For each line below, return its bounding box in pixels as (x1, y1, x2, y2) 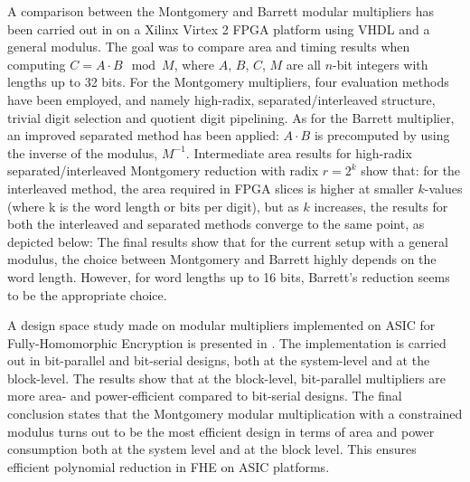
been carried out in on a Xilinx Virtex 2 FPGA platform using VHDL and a (7, 19, 430, 38)
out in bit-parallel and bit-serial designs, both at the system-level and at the (7, 351, 430, 370)
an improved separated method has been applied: (7, 126, 279, 145)
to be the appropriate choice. (7, 285, 167, 304)
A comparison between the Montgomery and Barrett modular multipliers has (7, 2, 434, 20)
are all (286, 54, 321, 73)
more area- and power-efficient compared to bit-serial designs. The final (7, 386, 402, 405)
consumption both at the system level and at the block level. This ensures (7, 439, 417, 458)
